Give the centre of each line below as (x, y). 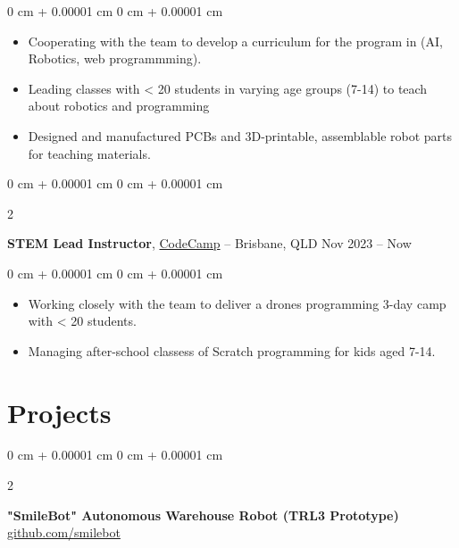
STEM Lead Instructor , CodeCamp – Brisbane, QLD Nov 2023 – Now (209, 243)
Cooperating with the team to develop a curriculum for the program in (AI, (235, 41)
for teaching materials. (89, 153)
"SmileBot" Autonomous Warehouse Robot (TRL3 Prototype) (203, 515)
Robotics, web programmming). (115, 58)
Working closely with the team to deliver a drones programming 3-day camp (237, 303)
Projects (59, 412)
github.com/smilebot (64, 532)
